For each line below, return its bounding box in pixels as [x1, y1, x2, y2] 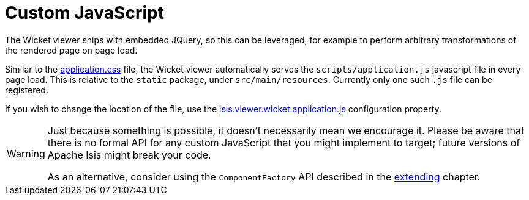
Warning [7, 147, 45, 160]
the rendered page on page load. [5, 45, 138, 55]
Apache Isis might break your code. [47, 148, 211, 161]
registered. [5, 84, 48, 95]
